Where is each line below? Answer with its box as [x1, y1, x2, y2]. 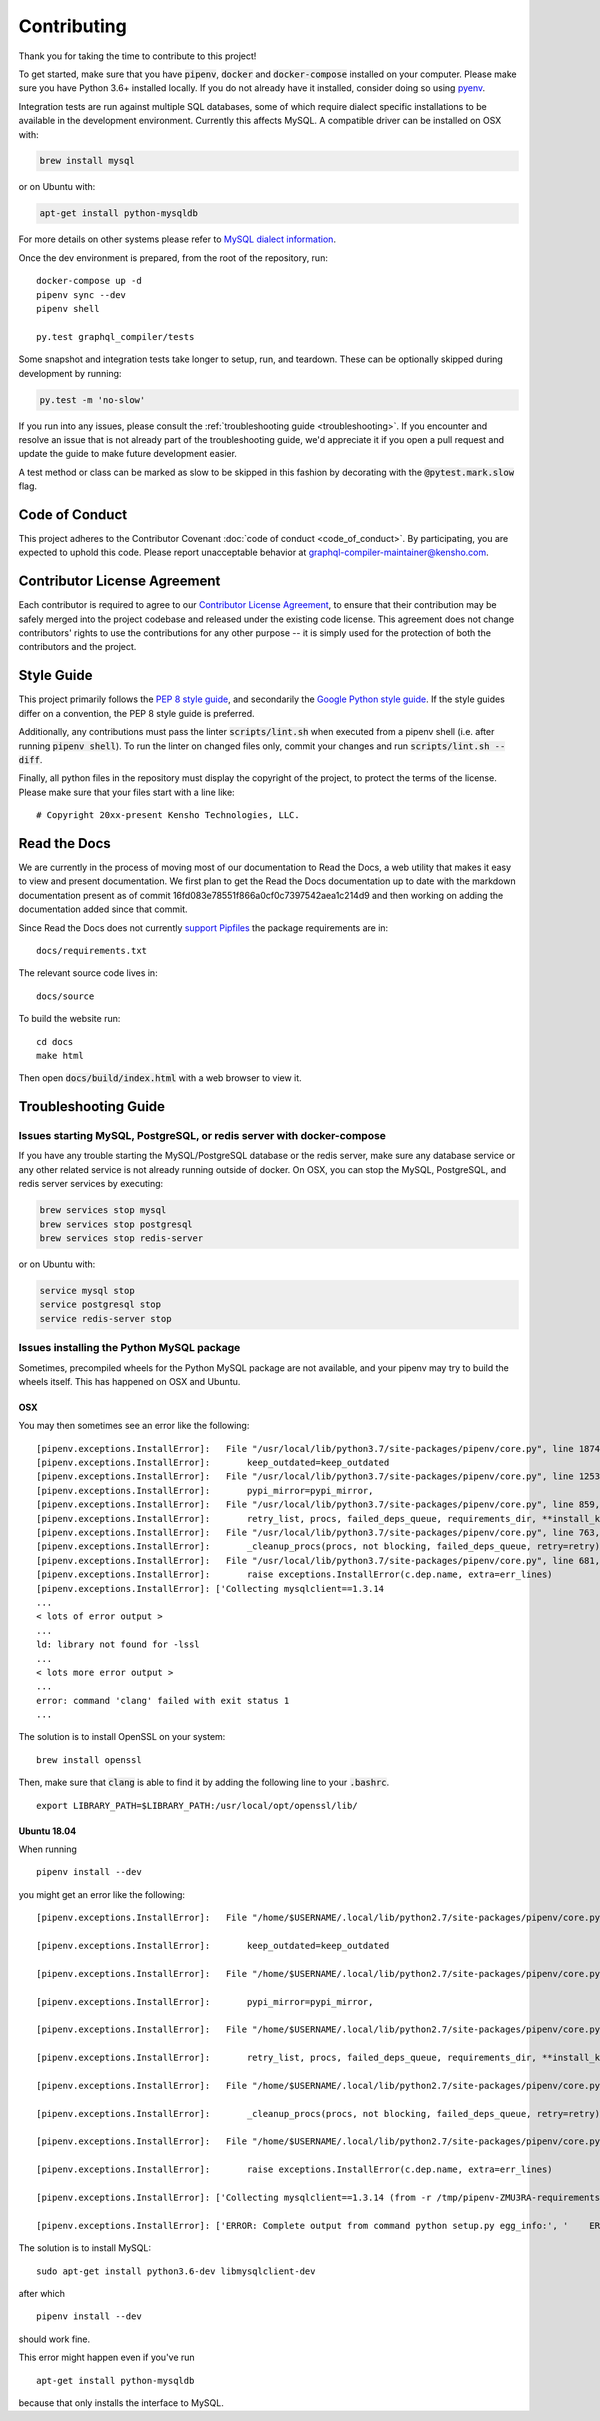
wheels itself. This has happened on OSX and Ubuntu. [18, 1375, 241, 1387]
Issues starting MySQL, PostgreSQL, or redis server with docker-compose [18, 1129, 387, 1143]
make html [36, 1050, 84, 1061]
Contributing [18, 15, 127, 37]
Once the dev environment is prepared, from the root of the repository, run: [18, 251, 329, 264]
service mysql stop [39, 1285, 135, 1296]
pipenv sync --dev [36, 289, 127, 300]
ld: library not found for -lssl [36, 1639, 200, 1650]
